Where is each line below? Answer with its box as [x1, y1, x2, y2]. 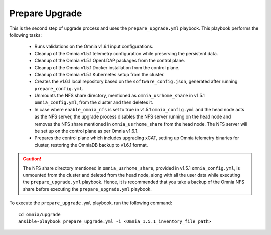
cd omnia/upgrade [18, 211, 61, 217]
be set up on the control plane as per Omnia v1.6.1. [34, 128, 139, 134]
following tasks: [9, 32, 42, 38]
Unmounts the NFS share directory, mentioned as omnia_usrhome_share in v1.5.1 [34, 93, 205, 99]
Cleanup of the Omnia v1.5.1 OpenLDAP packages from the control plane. [34, 58, 185, 64]
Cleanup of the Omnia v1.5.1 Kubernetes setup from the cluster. [34, 71, 165, 77]
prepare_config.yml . [34, 85, 84, 91]
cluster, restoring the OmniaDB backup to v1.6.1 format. [34, 142, 148, 148]
